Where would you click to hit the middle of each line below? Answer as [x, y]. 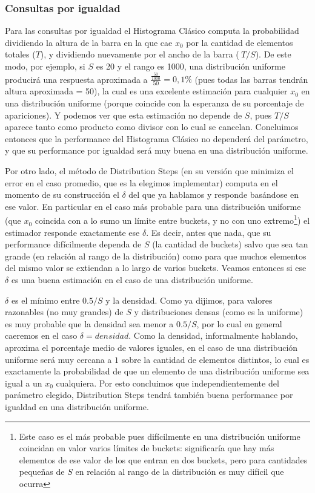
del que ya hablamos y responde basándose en [214, 194]
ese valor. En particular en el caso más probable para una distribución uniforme [153, 206]
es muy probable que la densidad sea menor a [89, 323]
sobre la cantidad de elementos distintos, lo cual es [215, 359]
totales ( [20, 54]
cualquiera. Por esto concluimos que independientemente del [167, 383]
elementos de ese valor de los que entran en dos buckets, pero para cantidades [163, 459]
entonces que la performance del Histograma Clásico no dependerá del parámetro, [157, 138]
